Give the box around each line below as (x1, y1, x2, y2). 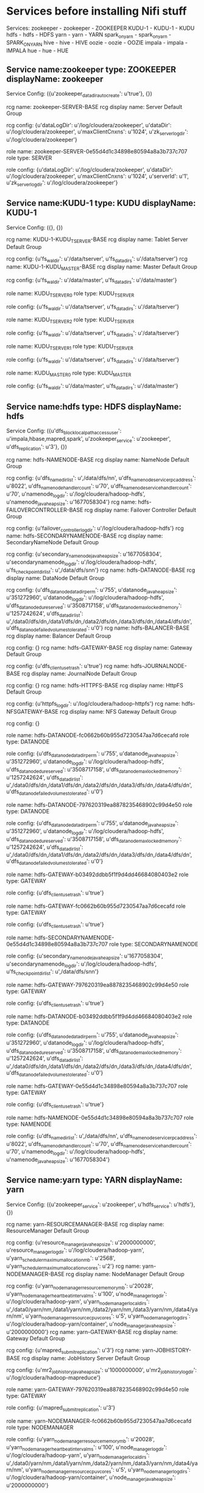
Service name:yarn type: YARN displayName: (6, 1175, 183, 1186)
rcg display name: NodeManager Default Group (66, 1270, 185, 1277)
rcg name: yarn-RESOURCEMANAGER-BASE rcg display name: (6, 1220, 164, 1228)
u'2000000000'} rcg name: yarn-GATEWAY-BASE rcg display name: (6, 1328, 178, 1335)
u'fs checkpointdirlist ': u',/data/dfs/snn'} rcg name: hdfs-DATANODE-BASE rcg (6, 566, 195, 575)
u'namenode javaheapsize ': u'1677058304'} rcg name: (6, 498, 137, 507)
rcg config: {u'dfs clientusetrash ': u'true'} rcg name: (6, 662, 130, 671)
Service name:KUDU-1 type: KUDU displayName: (6, 198, 196, 208)
